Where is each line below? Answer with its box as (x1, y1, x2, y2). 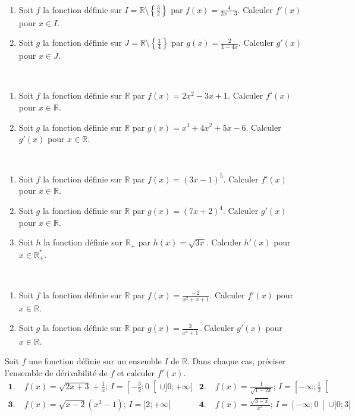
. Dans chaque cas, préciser (187, 355, 285, 367)
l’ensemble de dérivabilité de (5, 366, 108, 379)
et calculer (117, 366, 155, 379)
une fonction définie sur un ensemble (29, 355, 162, 367)
